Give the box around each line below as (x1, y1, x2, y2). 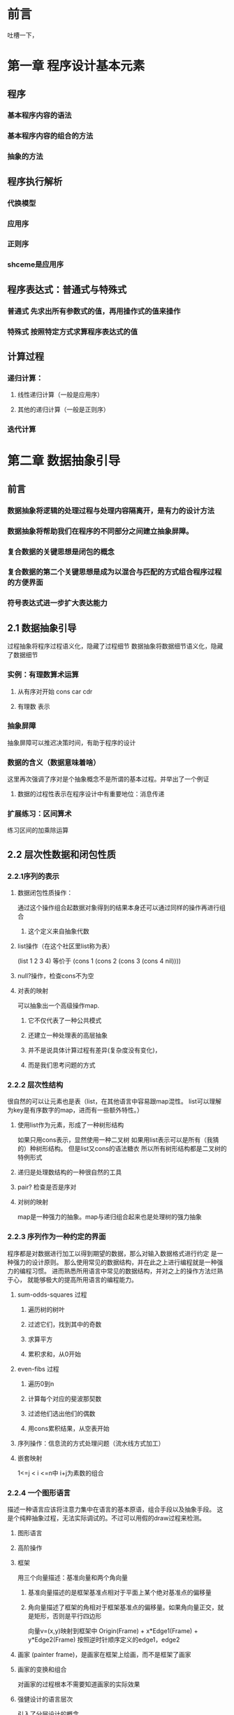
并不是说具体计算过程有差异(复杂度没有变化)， (27, 1046, 161, 1054)
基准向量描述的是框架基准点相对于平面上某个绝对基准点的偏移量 (27, 1588, 212, 1596)
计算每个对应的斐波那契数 (27, 1394, 102, 1403)
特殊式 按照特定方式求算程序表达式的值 (7, 327, 138, 337)
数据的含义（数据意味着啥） (7, 757, 101, 767)
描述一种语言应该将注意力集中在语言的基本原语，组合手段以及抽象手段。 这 (7, 1505, 224, 1513)
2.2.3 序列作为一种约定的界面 (7, 1232, 106, 1242)
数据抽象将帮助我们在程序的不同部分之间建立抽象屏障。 (7, 526, 193, 536)
